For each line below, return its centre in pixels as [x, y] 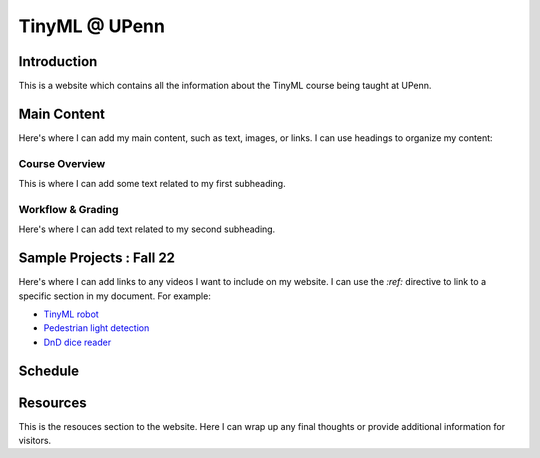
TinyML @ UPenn [91, 26]
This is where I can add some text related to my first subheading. [152, 184]
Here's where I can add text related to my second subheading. [147, 229]
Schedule [49, 370]
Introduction [58, 61]
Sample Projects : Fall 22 [96, 258]
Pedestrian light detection [96, 328]
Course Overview [62, 163]
